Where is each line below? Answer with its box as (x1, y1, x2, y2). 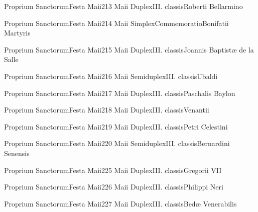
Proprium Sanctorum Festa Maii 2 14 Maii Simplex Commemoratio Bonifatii (4, 17, 229, 28)
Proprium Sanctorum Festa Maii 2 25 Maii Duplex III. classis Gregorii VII (4, 164, 222, 175)
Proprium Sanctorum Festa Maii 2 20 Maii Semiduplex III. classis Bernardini (4, 138, 230, 148)
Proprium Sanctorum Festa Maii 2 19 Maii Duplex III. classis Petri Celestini (4, 121, 228, 131)
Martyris (4, 27, 31, 38)
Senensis (4, 147, 30, 158)
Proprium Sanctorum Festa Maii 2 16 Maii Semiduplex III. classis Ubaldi (4, 70, 218, 81)
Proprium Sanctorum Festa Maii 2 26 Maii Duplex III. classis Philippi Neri (4, 181, 223, 192)
